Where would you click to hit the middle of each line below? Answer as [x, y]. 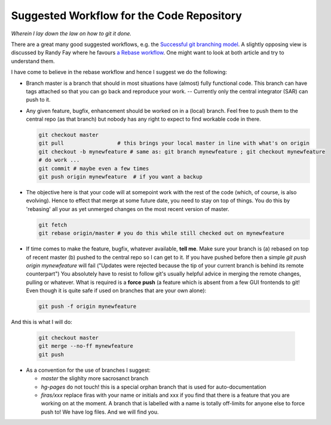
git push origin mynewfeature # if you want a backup [120, 177]
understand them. [33, 61]
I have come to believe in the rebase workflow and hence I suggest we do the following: [119, 72]
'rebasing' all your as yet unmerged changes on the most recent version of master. [128, 209]
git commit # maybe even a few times [94, 168]
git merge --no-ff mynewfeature [86, 346]
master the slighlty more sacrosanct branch [95, 378]
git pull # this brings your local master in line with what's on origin [174, 143]
